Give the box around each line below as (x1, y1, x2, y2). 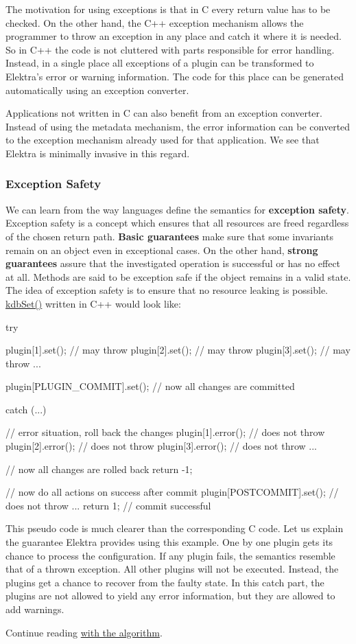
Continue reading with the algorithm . (5, 625, 163, 639)
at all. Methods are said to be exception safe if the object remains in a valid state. (5, 269, 351, 284)
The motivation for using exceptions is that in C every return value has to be (5, 2, 331, 16)
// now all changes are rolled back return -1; (5, 461, 193, 476)
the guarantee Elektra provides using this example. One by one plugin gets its (5, 535, 333, 549)
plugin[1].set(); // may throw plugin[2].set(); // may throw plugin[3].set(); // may (5, 343, 351, 357)
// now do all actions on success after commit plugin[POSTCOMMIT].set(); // (5, 485, 339, 499)
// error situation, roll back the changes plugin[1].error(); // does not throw (5, 425, 325, 439)
